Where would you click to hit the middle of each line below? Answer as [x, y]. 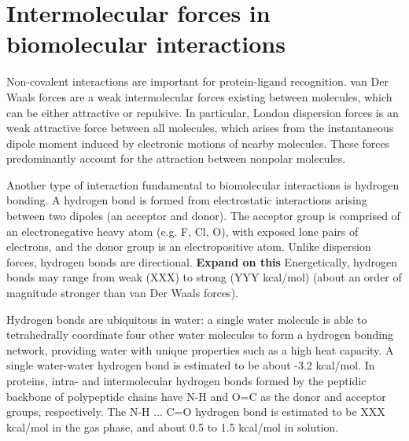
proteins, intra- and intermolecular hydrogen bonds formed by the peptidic [186, 380]
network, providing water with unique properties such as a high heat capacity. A [200, 349]
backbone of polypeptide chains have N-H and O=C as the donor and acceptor [196, 396]
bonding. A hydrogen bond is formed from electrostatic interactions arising [187, 200]
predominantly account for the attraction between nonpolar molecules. [176, 158]
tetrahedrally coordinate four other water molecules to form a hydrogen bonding [200, 334]
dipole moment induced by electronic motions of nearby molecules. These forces [198, 143]
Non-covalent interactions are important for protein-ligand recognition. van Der [197, 81]
